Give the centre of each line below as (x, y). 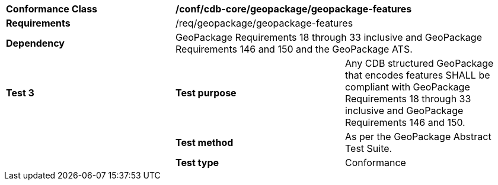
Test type (197, 163)
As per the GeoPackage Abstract (418, 137)
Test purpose (206, 93)
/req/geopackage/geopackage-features (264, 23)
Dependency (35, 43)
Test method (204, 142)
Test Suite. (368, 148)
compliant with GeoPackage (407, 87)
